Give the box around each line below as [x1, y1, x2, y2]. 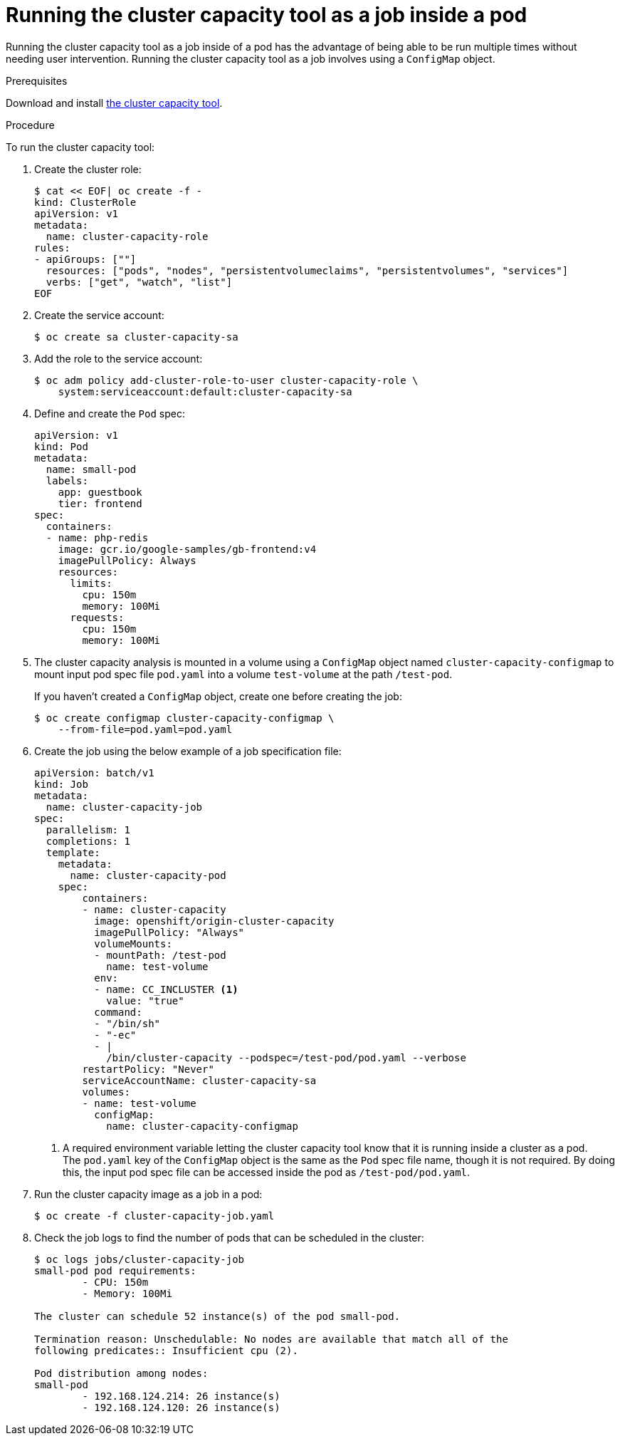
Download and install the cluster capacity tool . [6, 96, 223, 109]
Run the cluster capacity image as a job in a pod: [34, 1187, 263, 1200]
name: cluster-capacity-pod [70, 869, 226, 881]
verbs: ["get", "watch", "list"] [46, 276, 233, 288]
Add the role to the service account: [34, 352, 203, 365]
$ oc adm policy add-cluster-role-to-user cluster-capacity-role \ [34, 374, 419, 386]
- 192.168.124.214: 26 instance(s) [82, 1390, 280, 1402]
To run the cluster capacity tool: [6, 140, 155, 153]
